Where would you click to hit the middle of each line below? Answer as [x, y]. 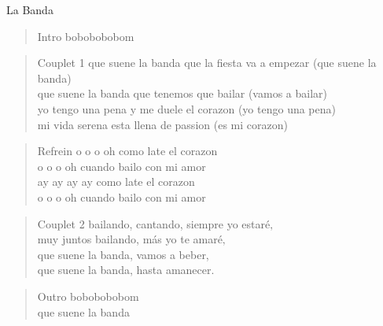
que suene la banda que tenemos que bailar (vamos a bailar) [182, 93]
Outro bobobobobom [88, 296]
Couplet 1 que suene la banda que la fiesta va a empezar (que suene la [207, 63]
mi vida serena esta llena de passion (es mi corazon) [162, 124]
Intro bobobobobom [86, 36]
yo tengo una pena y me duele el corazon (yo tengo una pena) [186, 108]
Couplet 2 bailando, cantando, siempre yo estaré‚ [155, 223]
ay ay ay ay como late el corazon [116, 182]
